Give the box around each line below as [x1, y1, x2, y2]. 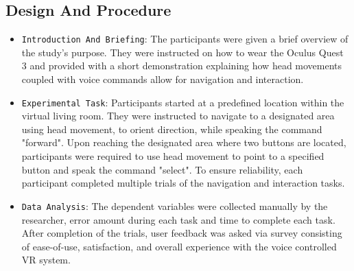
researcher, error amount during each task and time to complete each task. [21, 212, 335, 226]
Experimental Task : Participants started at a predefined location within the [21, 95, 344, 109]
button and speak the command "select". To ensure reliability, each [21, 162, 303, 176]
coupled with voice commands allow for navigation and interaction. [21, 72, 304, 86]
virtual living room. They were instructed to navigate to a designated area [21, 108, 335, 123]
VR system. [21, 252, 71, 267]
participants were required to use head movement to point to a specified [21, 149, 324, 163]
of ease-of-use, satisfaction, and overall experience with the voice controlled [21, 239, 337, 253]
